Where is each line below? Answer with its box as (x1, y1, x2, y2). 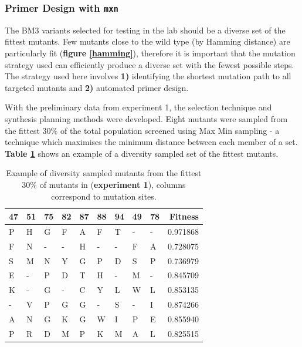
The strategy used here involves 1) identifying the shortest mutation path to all (5, 70, 291, 82)
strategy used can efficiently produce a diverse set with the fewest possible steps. (5, 58, 294, 70)
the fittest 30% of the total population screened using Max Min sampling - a (5, 124, 280, 136)
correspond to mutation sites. (51, 190, 157, 202)
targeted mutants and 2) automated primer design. (5, 81, 189, 93)
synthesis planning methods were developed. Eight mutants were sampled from (5, 112, 288, 124)
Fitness (169, 210, 199, 223)
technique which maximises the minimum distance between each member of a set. (5, 136, 298, 148)
